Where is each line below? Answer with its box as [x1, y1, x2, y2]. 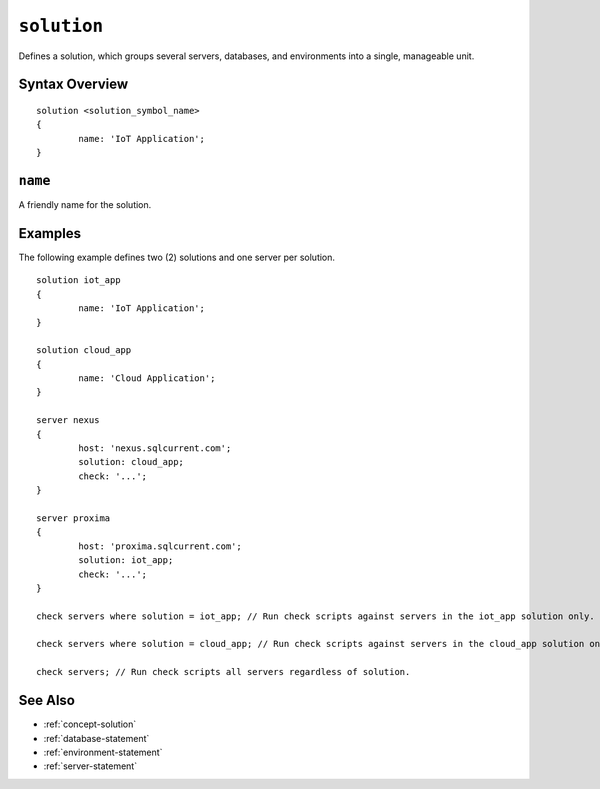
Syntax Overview [18, 76, 129, 93]
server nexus [36, 415, 100, 426]
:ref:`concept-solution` [43, 718, 137, 730]
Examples [18, 225, 82, 242]
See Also [18, 692, 75, 709]
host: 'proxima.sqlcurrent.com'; [78, 540, 242, 552]
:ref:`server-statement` [43, 760, 138, 772]
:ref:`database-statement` [43, 732, 150, 744]
